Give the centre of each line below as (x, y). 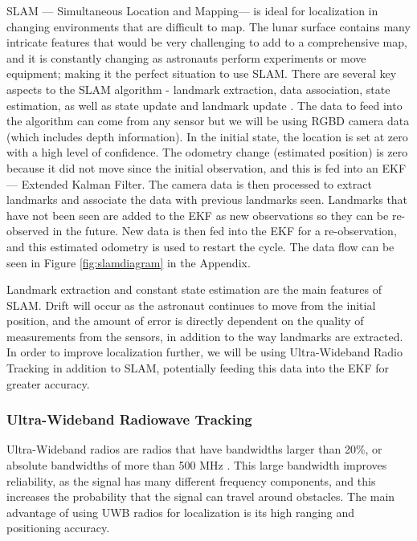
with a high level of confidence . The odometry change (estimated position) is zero (207, 152)
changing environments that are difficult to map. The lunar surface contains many (208, 26)
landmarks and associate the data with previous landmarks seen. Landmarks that (207, 199)
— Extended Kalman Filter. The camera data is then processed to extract (189, 183)
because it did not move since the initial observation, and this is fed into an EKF (206, 167)
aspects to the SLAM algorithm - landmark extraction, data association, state (198, 89)
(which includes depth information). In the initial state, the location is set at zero (207, 136)
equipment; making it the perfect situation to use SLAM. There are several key (202, 73)
